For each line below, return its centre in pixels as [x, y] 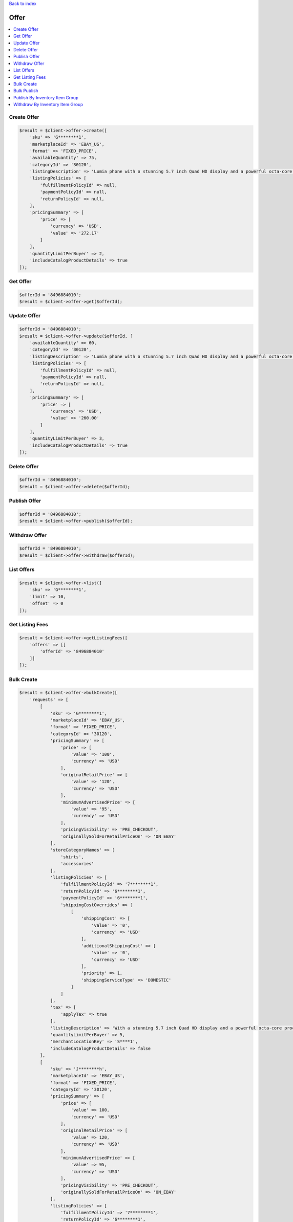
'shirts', [72, 857]
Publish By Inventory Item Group [46, 97]
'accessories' [77, 864]
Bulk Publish [26, 91]
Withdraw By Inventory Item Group [48, 105]
